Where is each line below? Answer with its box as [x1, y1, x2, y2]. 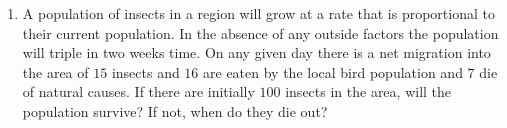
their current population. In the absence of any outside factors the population [22, 22, 499, 43]
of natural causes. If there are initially [22, 81, 255, 102]
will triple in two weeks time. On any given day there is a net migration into [22, 42, 491, 63]
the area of [22, 61, 89, 82]
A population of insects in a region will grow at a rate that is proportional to [22, 3, 495, 23]
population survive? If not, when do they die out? [22, 100, 328, 121]
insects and [111, 61, 180, 82]
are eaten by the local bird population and [203, 61, 463, 82]
